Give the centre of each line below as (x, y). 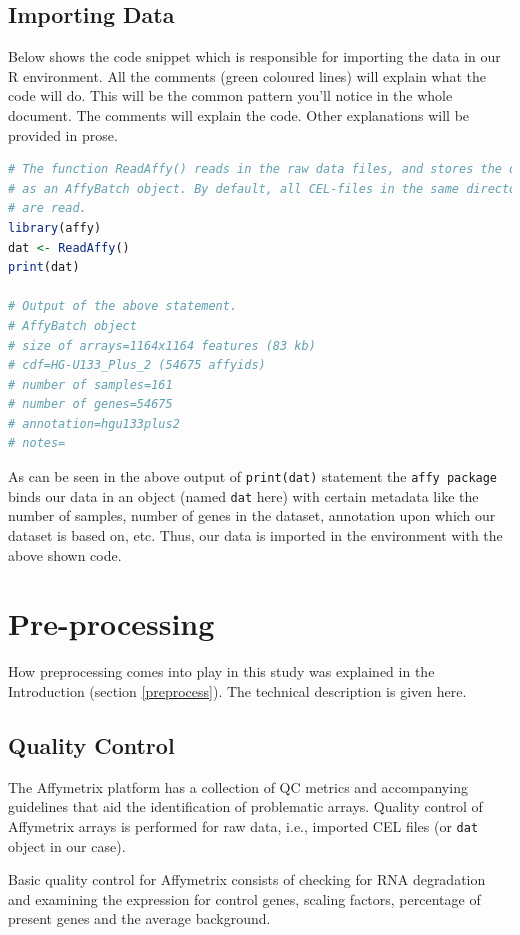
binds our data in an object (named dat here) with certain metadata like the (243, 495)
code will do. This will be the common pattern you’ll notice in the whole (230, 95)
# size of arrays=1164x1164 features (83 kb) (162, 345)
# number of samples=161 (90, 384)
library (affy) (55, 227)
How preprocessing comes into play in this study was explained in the (221, 671)
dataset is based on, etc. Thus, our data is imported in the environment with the (255, 534)
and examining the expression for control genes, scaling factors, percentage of (244, 898)
